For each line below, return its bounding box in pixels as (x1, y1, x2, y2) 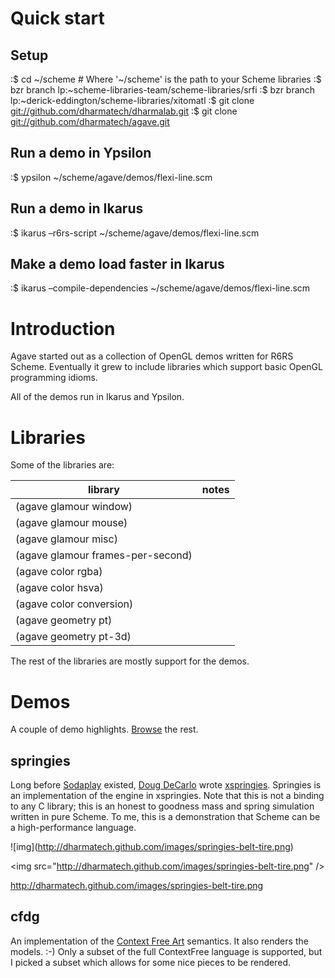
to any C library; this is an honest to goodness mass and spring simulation (10, 800, 315, 812)
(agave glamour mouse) (15, 516, 128, 530)
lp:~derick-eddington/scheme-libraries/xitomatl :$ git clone (10, 95, 255, 106)
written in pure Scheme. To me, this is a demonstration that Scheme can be (10, 811, 321, 823)
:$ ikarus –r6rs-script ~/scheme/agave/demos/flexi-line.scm (10, 227, 260, 239)
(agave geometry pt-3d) (15, 630, 132, 644)
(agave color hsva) (15, 581, 104, 595)
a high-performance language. (10, 822, 137, 834)
